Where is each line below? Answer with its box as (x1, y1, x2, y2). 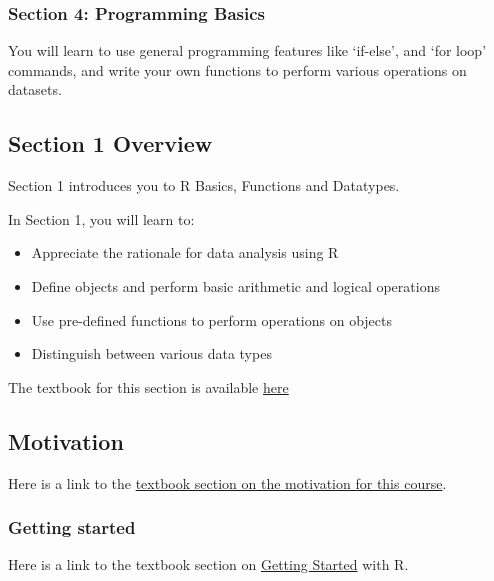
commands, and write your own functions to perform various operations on (8, 59, 467, 80)
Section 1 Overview (8, 128, 213, 159)
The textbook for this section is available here (8, 376, 289, 397)
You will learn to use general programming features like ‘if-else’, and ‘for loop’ (8, 40, 487, 61)
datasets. (8, 79, 62, 100)
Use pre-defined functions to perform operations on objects (31, 309, 393, 330)
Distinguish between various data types (31, 343, 272, 364)
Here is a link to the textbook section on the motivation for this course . (8, 472, 447, 493)
